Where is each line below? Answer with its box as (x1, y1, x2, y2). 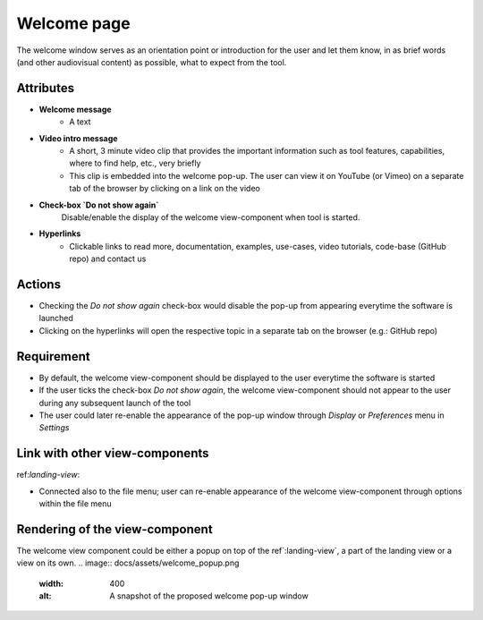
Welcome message (38, 104, 112, 115)
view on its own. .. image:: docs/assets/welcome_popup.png (16, 557, 240, 568)
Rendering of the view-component (16, 522, 214, 537)
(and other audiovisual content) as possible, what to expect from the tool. (16, 56, 287, 67)
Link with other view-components (16, 446, 209, 461)
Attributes (16, 81, 75, 96)
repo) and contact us (69, 253, 147, 264)
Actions (16, 276, 62, 292)
